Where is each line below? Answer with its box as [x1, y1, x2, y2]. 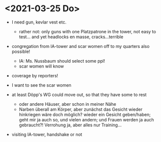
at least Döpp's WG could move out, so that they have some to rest [11, 92, 147, 97]
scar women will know [19, 63, 64, 69]
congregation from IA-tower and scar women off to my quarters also [11, 43, 150, 49]
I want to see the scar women [11, 82, 71, 88]
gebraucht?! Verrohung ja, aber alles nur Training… [19, 122, 122, 128]
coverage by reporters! [11, 72, 58, 78]
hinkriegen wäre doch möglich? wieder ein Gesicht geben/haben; [19, 111, 151, 118]
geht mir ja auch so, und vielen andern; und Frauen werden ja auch [19, 117, 154, 122]
